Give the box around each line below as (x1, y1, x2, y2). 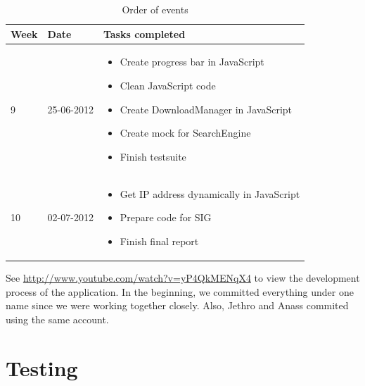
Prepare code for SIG (120, 210, 212, 225)
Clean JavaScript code (120, 78, 216, 93)
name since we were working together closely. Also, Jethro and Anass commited (6, 298, 349, 313)
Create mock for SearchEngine (120, 125, 251, 140)
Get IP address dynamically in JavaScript (120, 186, 300, 201)
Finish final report (120, 233, 199, 248)
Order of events (122, 2, 188, 16)
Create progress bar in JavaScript (120, 54, 264, 69)
